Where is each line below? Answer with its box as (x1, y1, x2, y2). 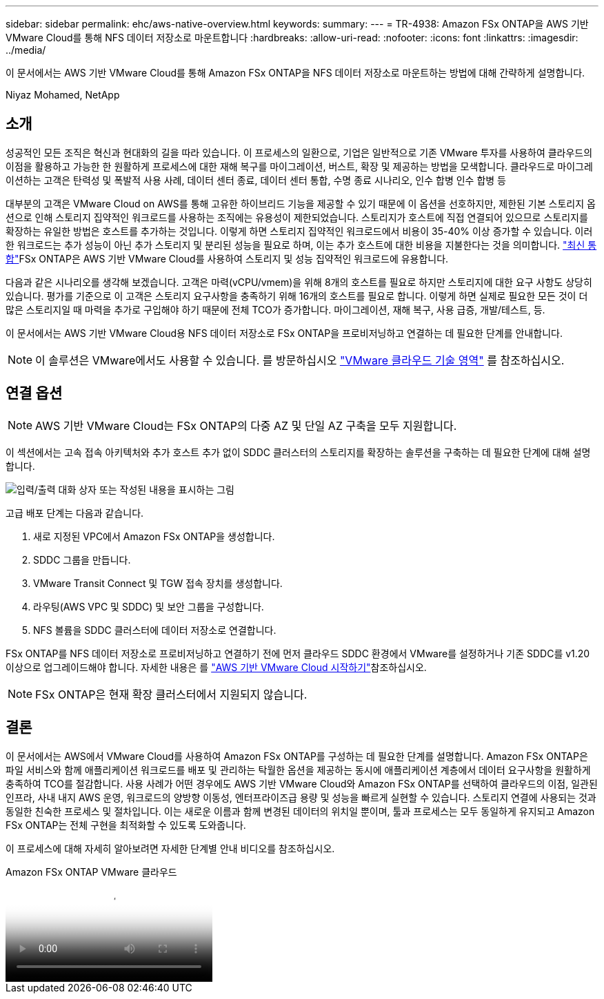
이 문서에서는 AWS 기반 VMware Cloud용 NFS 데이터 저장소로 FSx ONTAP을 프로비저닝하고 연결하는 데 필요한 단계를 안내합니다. (6, 327, 563, 339)
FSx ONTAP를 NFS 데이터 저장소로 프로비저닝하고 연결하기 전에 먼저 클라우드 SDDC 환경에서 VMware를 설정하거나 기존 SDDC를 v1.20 (6, 647, 590, 659)
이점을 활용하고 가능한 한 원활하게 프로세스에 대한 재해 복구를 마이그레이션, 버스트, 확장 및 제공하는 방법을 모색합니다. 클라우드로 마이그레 (6, 160, 593, 172)
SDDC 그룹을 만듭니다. (33, 553, 131, 566)
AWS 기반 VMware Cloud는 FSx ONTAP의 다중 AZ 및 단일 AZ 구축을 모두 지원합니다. (35, 418, 457, 433)
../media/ (6, 44, 46, 56)
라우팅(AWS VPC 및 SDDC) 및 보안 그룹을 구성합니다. (33, 600, 264, 612)
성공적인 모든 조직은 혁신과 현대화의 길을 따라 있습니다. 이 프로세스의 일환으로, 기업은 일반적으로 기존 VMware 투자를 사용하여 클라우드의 (6, 146, 593, 158)
